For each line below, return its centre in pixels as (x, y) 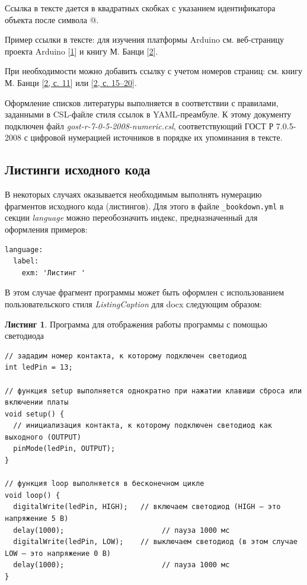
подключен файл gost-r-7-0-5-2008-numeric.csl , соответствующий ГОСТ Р (139, 125)
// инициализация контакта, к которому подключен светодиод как (143, 426)
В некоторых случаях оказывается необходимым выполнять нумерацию (133, 194)
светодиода (25, 336)
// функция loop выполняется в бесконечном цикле (105, 484)
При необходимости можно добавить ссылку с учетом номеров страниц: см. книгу (153, 71)
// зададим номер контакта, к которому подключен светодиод (126, 356)
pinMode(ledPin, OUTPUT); (64, 449)
